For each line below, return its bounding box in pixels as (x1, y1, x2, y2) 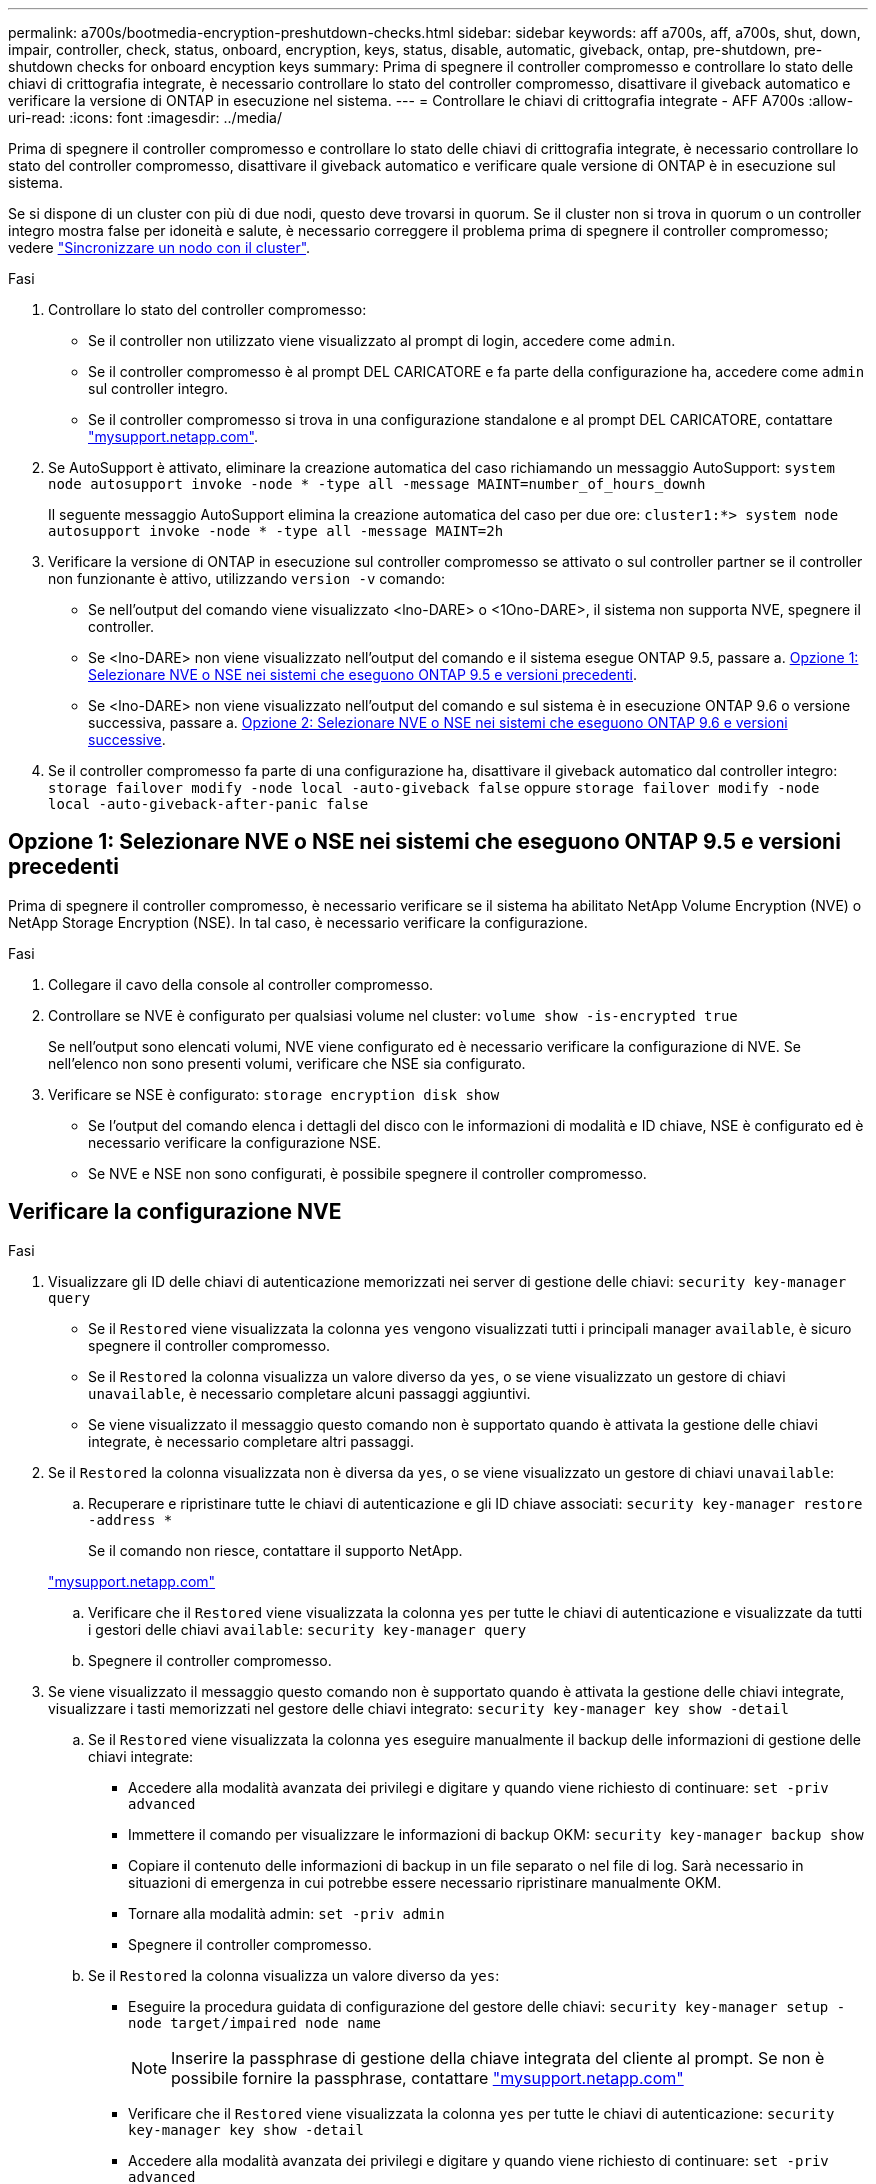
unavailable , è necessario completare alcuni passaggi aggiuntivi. (88, 1384, 531, 1402)
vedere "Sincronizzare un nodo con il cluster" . (8, 239, 311, 256)
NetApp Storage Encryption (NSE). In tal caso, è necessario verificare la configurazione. (8, 913, 588, 931)
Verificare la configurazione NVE (8, 1199, 342, 1225)
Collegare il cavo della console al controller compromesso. (48, 975, 434, 993)
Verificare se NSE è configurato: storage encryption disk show (48, 1085, 500, 1103)
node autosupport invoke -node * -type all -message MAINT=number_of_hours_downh (48, 476, 706, 492)
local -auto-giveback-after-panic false (48, 796, 369, 812)
